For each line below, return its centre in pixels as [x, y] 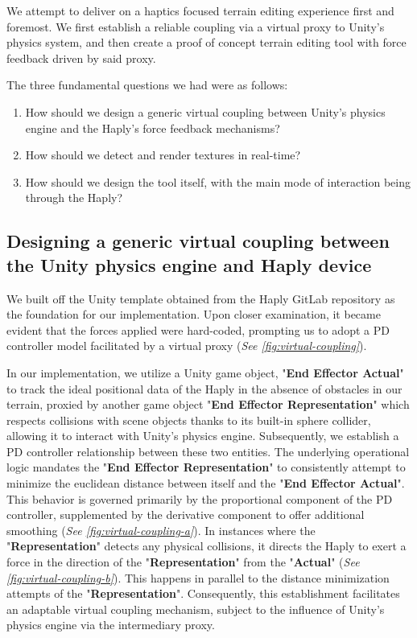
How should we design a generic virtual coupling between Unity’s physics [205, 111]
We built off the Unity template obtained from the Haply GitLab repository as [201, 298]
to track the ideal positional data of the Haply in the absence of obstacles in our [204, 388]
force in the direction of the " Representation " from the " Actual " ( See [183, 562]
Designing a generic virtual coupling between [198, 241]
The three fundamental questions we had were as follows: [147, 85]
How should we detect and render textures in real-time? [163, 155]
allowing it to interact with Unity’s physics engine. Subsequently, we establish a [203, 436]
